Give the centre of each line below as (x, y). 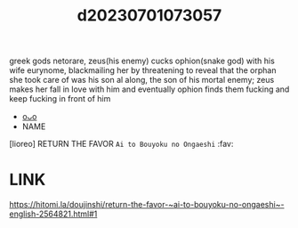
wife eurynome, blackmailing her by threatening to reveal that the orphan (143, 70)
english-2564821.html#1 (53, 214)
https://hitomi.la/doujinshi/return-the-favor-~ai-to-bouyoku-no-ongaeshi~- (147, 205)
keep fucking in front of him (60, 99)
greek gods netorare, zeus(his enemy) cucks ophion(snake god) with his (142, 61)
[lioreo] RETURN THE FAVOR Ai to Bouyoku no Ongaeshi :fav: (121, 144)
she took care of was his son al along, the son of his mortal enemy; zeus (142, 80)
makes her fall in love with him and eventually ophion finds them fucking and (149, 89)
